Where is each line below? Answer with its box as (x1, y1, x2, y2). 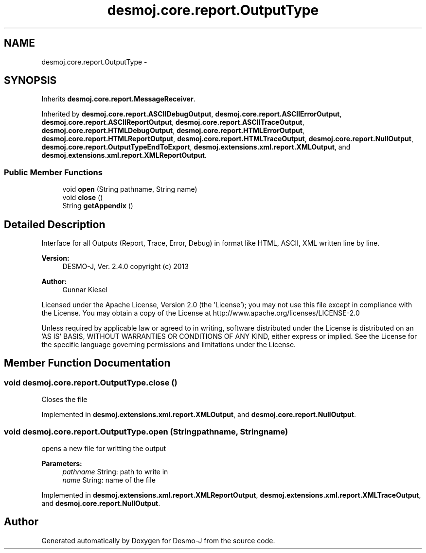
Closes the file (41, 395, 88, 404)
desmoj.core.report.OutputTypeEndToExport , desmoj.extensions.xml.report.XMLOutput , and (41, 143, 351, 151)
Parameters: (41, 459, 82, 468)
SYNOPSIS (4, 74, 57, 87)
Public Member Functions (4, 167, 103, 177)
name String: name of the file (62, 476, 156, 484)
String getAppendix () (62, 201, 133, 210)
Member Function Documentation (4, 357, 171, 369)
